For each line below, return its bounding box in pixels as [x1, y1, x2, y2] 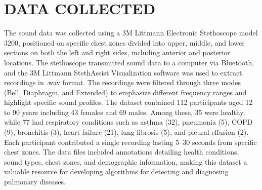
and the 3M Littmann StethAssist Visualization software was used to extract [4, 67, 242, 78]
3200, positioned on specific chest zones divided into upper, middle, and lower [4, 37, 245, 48]
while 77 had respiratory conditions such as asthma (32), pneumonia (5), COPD [4, 117, 253, 127]
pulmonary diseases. [4, 176, 66, 187]
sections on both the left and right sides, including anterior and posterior [4, 47, 230, 58]
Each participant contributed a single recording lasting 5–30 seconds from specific [4, 136, 257, 147]
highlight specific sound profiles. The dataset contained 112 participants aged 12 [4, 97, 253, 107]
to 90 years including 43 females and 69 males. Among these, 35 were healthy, [4, 106, 245, 117]
